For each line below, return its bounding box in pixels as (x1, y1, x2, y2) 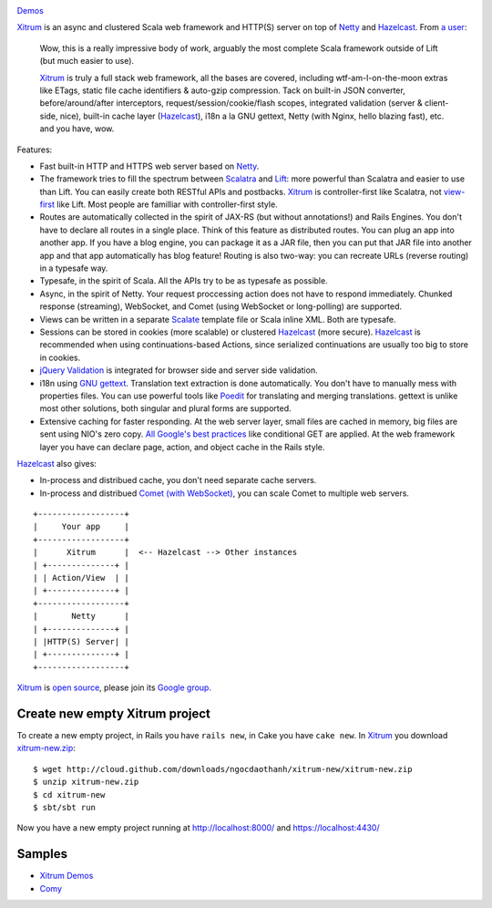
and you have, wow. (39, 123, 115, 134)
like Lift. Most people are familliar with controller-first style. (56, 199, 278, 210)
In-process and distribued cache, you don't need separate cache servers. (39, 475, 317, 486)
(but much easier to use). (39, 56, 135, 67)
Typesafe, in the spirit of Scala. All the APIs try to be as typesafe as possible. (39, 275, 328, 286)
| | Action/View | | (33, 573, 129, 583)
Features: (16, 144, 53, 155)
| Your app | (33, 521, 129, 532)
